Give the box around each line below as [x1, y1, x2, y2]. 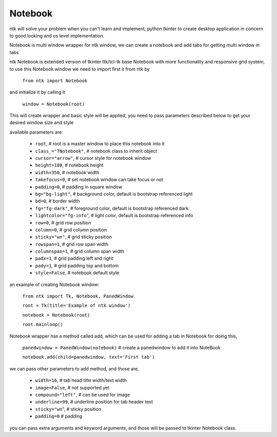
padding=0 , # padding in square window [35, 183, 123, 190]
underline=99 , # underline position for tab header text [35, 399, 153, 405]
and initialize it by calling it [9, 89, 65, 95]
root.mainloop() [22, 322, 64, 327]
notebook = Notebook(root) [22, 312, 90, 318]
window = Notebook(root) [22, 101, 85, 107]
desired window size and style [9, 119, 74, 126]
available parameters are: [9, 129, 64, 135]
